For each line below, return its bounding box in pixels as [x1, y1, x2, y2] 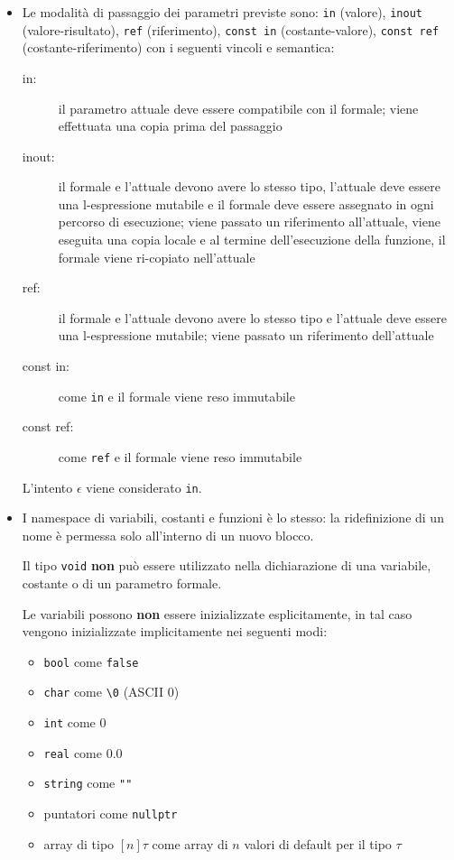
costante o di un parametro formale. [22, 574, 222, 593]
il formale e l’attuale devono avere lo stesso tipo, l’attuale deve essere [58, 177, 440, 196]
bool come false [43, 652, 139, 670]
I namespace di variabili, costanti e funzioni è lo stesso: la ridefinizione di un [22, 508, 444, 527]
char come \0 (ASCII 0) [43, 682, 180, 701]
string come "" [43, 773, 133, 792]
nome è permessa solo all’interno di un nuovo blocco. [22, 525, 314, 544]
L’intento [22, 477, 73, 496]
